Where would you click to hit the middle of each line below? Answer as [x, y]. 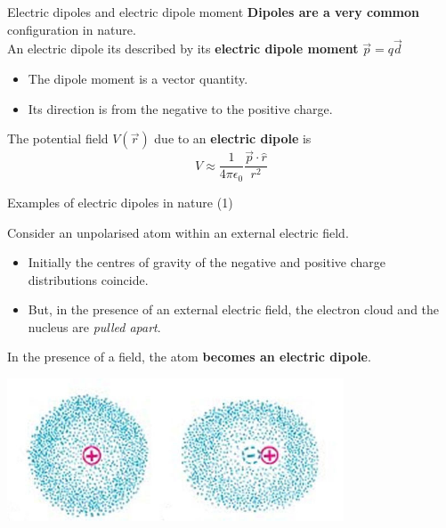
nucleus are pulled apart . [94, 326]
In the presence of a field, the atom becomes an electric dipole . [189, 357]
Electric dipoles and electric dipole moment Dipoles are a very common [214, 12]
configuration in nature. [72, 29]
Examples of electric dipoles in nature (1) [120, 202]
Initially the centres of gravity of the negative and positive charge [207, 262]
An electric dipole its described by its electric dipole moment [183, 49]
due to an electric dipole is [233, 138]
